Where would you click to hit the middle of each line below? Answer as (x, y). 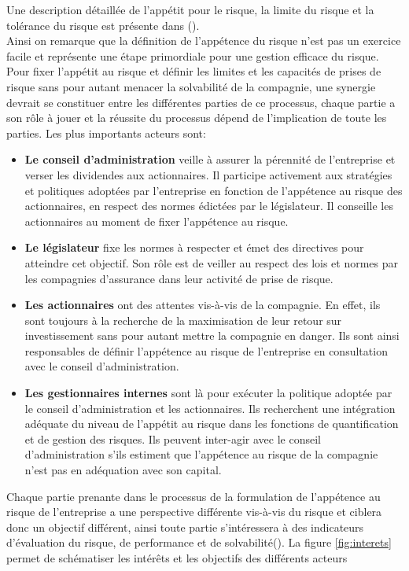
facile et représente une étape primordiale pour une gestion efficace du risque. (193, 55)
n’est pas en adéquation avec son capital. (123, 470)
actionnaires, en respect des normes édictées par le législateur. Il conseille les (209, 206)
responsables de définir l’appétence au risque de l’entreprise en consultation (206, 350)
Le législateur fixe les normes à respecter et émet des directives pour (194, 247)
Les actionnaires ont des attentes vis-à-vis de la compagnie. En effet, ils (203, 305)
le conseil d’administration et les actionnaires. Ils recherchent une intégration (210, 408)
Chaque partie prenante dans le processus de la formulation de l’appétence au (193, 496)
